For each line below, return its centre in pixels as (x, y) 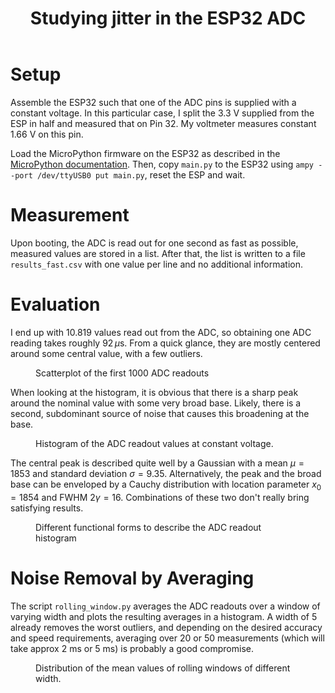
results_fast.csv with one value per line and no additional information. (156, 264)
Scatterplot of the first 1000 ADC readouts (122, 373)
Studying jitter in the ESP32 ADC (168, 18)
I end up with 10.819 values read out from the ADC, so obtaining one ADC (161, 332)
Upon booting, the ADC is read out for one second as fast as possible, (154, 243)
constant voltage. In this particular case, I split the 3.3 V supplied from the (162, 113)
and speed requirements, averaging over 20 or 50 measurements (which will (167, 638)
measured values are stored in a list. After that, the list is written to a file (158, 253)
